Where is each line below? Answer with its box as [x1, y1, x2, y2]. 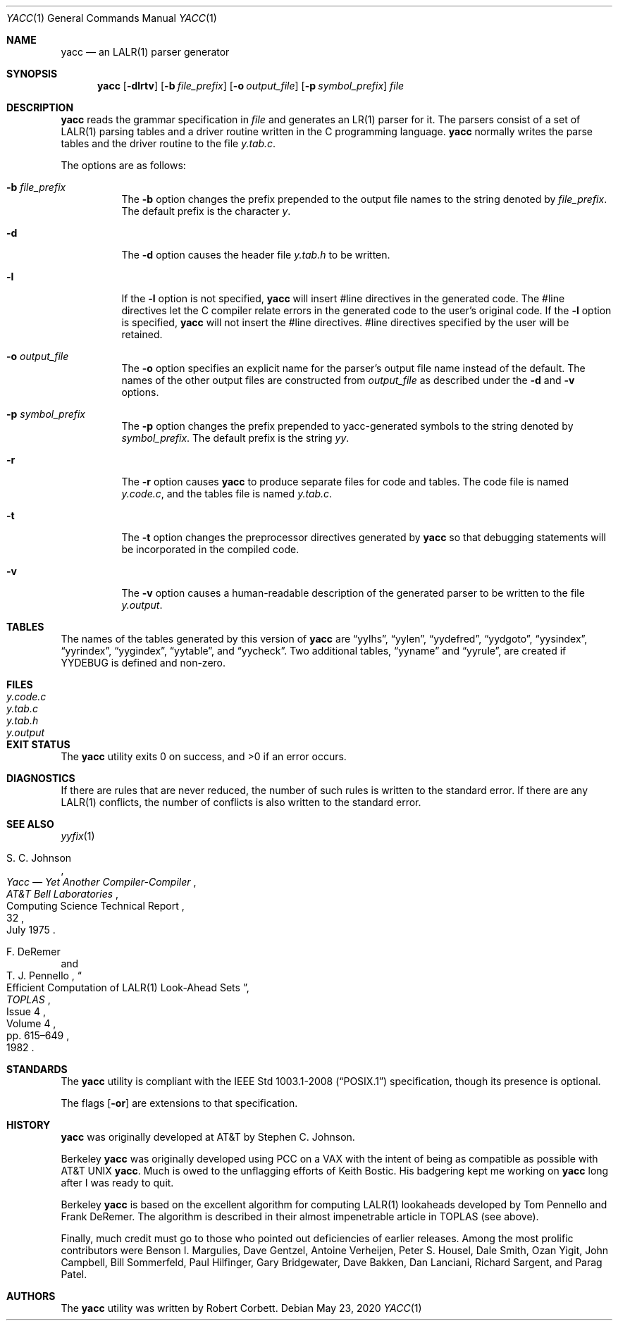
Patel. [61, 1268, 87, 1280]
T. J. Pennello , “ [6, 969, 82, 981]
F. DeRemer [6, 946, 61, 958]
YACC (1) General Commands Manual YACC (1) [6, 12, 217, 24]
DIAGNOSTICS [6, 772, 75, 784]
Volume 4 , [6, 1017, 56, 1029]
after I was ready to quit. [61, 1177, 174, 1189]
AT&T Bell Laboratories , [6, 888, 119, 900]
